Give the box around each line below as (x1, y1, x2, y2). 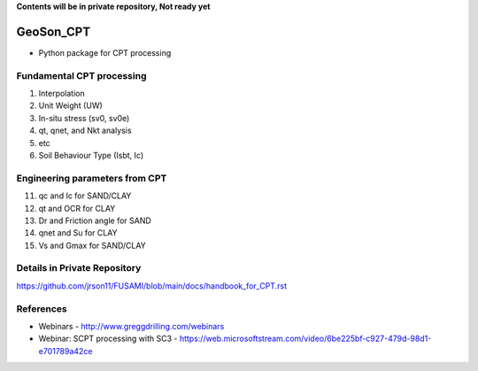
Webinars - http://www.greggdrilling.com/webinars (38, 321, 225, 331)
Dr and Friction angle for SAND (38, 215, 152, 226)
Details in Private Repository (16, 262, 142, 274)
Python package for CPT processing (38, 47, 172, 58)
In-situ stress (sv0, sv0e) (38, 112, 130, 123)
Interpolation (38, 89, 85, 99)
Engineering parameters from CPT (16, 172, 167, 184)
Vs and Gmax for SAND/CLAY (38, 240, 146, 251)
